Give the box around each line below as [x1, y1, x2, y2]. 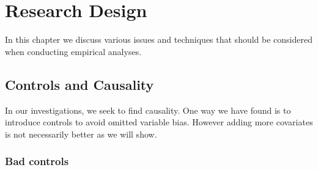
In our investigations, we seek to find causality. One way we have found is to [5, 103, 291, 116]
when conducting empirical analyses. [5, 45, 142, 57]
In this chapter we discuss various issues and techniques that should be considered [5, 33, 312, 46]
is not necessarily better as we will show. [5, 127, 157, 140]
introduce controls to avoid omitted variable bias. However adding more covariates [5, 116, 313, 128]
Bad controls [5, 153, 69, 169]
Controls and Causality [5, 75, 154, 94]
